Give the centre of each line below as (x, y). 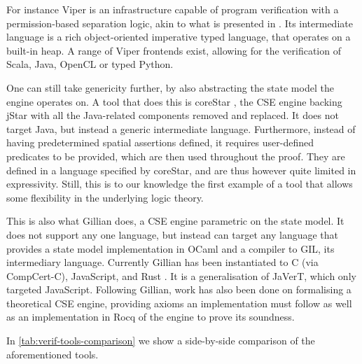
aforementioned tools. (53, 354)
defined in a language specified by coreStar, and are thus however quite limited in (181, 170)
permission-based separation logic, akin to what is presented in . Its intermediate (180, 23)
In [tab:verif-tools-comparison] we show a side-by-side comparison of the (161, 341)
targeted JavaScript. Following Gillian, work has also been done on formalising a (179, 289)
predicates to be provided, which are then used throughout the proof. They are (176, 156)
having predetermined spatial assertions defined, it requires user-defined (160, 142)
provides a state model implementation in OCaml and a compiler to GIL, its (170, 248)
